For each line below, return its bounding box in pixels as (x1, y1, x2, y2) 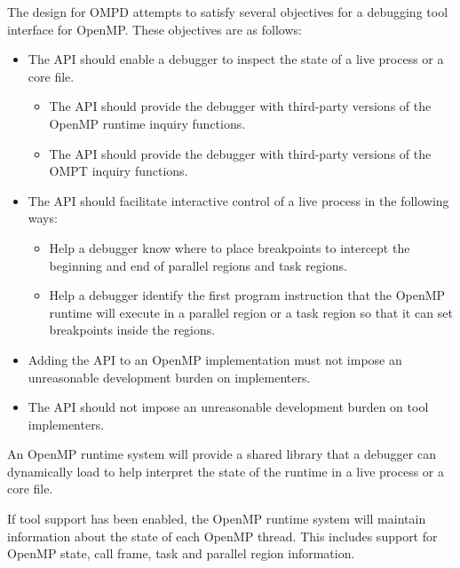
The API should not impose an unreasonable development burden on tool (28, 398, 429, 416)
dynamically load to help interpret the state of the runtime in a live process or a (7, 461, 444, 480)
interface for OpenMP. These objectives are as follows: (7, 20, 302, 38)
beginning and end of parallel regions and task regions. (49, 256, 347, 274)
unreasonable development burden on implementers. (28, 367, 311, 386)
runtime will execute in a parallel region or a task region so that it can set (49, 303, 453, 321)
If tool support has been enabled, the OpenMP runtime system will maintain (7, 509, 426, 528)
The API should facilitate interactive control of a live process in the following (28, 191, 449, 209)
